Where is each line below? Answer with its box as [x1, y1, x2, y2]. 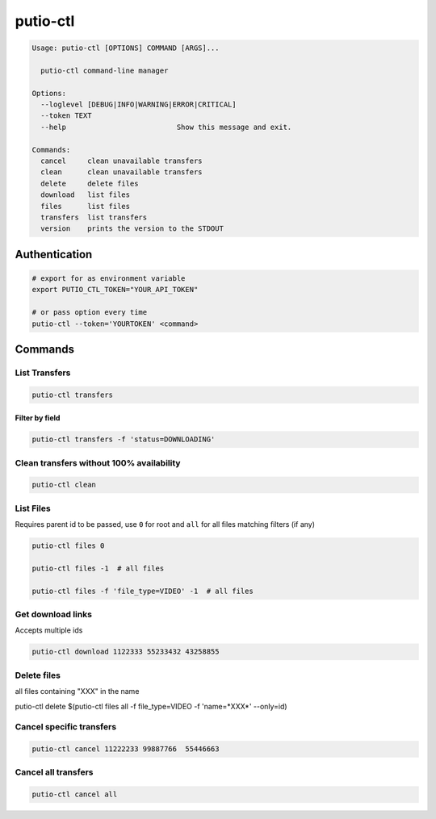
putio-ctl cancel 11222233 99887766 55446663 [31, 745, 220, 754]
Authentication [15, 247, 93, 261]
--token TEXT [40, 111, 92, 120]
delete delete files [40, 178, 139, 188]
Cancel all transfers [15, 767, 94, 778]
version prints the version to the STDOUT [40, 224, 224, 233]
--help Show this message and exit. [40, 122, 292, 132]
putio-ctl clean [31, 480, 97, 490]
